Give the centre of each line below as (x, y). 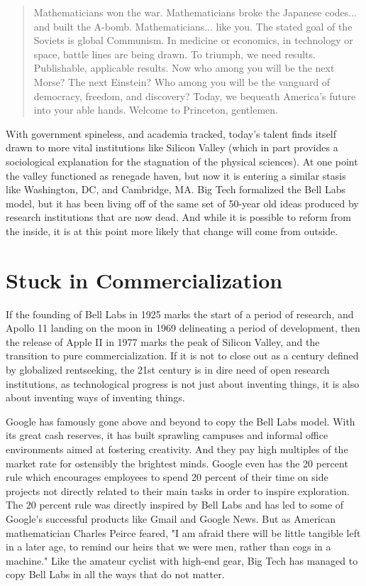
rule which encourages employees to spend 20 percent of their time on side (167, 477)
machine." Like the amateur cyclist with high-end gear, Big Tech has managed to (182, 560)
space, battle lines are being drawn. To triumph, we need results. (174, 54)
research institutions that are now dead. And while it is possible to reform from (178, 217)
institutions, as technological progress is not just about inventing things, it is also (183, 383)
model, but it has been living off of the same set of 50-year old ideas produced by (182, 203)
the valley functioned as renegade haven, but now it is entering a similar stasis (176, 175)
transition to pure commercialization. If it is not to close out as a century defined (182, 356)
